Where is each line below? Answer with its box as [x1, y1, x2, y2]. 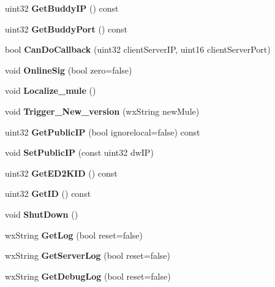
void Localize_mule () [5, 84, 96, 97]
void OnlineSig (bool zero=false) [5, 63, 132, 76]
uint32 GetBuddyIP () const [5, 2, 119, 14]
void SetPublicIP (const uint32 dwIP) [5, 146, 154, 159]
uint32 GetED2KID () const [5, 166, 118, 179]
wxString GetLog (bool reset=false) [5, 228, 143, 241]
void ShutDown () [5, 207, 78, 220]
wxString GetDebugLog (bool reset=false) [5, 269, 171, 282]
